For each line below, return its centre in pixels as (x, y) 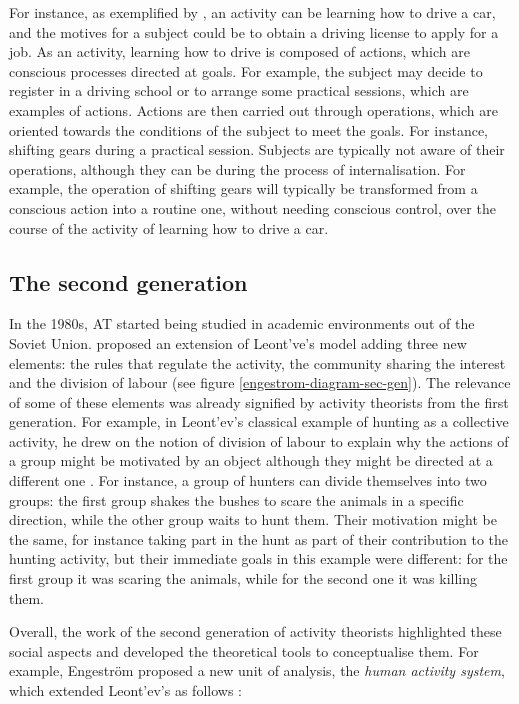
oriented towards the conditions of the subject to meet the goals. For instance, (249, 129)
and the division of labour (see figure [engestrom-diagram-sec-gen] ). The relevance (260, 382)
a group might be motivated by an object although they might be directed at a (251, 460)
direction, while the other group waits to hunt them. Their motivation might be (253, 519)
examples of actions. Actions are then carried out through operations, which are (253, 109)
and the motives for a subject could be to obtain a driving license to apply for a (254, 31)
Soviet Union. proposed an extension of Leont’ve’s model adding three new (238, 342)
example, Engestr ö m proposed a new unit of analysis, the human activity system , (257, 670)
